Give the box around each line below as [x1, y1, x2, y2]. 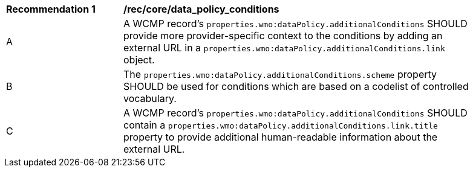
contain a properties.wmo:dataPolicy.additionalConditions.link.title [123, 119, 438, 131]
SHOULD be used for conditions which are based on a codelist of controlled [123, 80, 469, 92]
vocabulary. [123, 92, 177, 104]
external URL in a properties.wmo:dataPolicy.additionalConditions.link [123, 42, 445, 54]
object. [123, 54, 155, 66]
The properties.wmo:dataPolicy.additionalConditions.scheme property [123, 68, 437, 80]
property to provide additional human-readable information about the [123, 131, 438, 143]
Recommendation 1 [6, 3, 96, 15]
